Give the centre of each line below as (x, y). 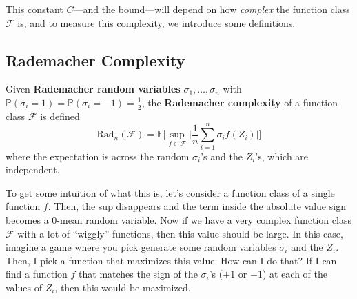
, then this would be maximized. (123, 287)
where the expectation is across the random (98, 156)
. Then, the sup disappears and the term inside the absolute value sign (197, 206)
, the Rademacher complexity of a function (239, 102)
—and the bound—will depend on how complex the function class (212, 9)
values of (24, 287)
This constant (34, 9)
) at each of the (295, 274)
